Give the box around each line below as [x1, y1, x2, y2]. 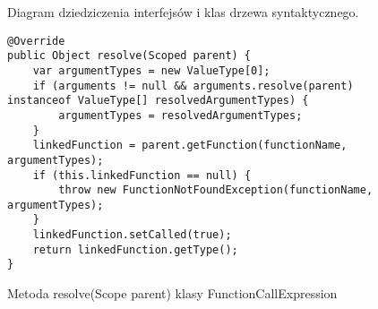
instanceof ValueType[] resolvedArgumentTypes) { [7, 94, 309, 107]
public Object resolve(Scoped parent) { [7, 49, 252, 63]
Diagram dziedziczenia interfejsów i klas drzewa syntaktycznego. [7, 3, 359, 21]
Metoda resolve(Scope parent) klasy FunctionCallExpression [7, 284, 338, 303]
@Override [7, 34, 65, 47]
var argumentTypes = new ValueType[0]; [32, 64, 271, 77]
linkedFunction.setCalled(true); [32, 228, 232, 242]
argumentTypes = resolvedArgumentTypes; [58, 108, 303, 122]
